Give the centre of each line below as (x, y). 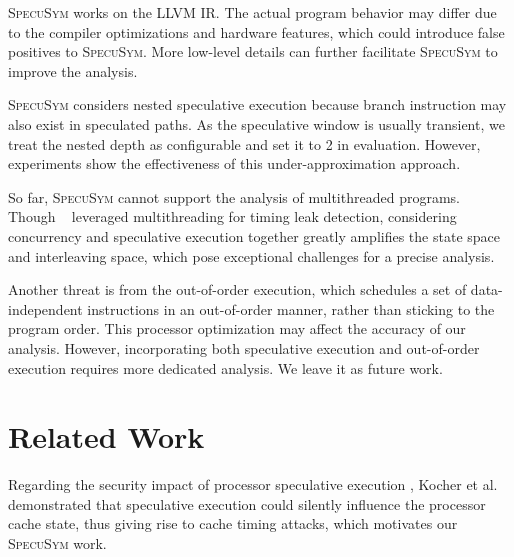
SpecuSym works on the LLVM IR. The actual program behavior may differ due (252, 12)
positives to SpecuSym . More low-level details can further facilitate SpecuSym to (253, 51)
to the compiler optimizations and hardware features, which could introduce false (256, 31)
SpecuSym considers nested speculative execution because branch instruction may (257, 104)
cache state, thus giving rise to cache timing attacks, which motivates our (233, 523)
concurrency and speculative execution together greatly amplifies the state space (254, 235)
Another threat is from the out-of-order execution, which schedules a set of (237, 289)
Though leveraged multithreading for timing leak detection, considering (232, 216)
